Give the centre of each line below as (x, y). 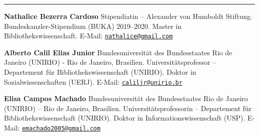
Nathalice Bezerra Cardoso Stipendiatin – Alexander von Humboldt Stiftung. (128, 16)
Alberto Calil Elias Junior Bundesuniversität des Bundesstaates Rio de (118, 52)
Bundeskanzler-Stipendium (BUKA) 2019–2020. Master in (93, 26)
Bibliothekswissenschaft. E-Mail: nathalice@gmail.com (88, 36)
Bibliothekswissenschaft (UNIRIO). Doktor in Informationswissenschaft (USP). (125, 118)
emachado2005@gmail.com (61, 129)
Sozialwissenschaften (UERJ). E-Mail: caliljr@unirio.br (93, 81)
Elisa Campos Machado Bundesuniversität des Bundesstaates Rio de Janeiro (126, 98)
